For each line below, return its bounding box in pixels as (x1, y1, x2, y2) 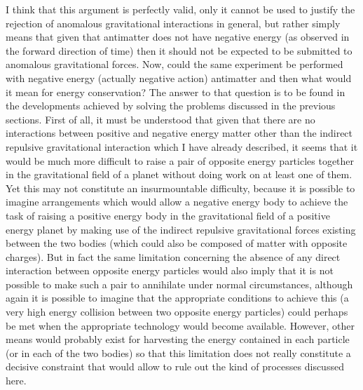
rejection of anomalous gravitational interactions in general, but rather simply (6, 15, 341, 30)
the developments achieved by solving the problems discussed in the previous (6, 98, 336, 113)
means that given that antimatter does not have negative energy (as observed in (6, 29, 350, 44)
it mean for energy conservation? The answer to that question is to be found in (6, 84, 345, 99)
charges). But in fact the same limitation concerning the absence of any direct (6, 249, 341, 264)
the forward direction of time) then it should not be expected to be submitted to (6, 43, 352, 58)
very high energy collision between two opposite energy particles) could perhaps (6, 304, 348, 319)
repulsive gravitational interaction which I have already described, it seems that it (6, 139, 358, 154)
